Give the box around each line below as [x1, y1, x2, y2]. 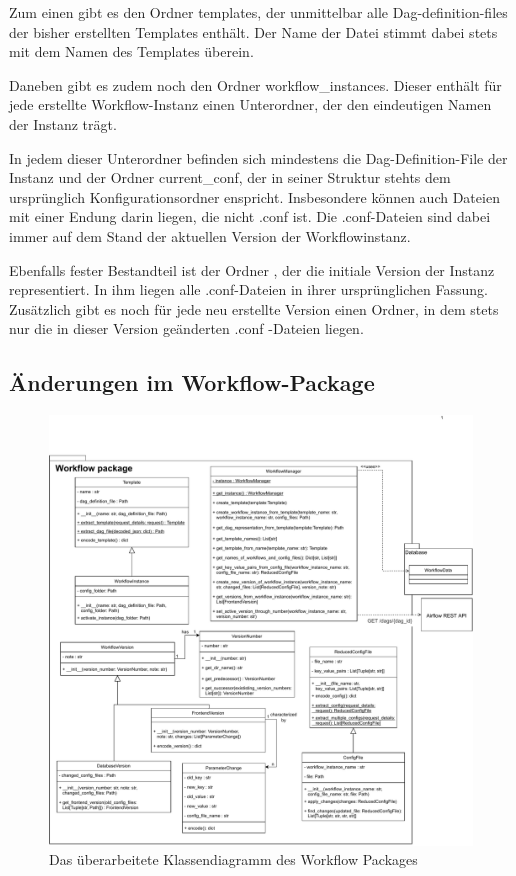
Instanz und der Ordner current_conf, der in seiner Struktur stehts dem [9, 167, 451, 188]
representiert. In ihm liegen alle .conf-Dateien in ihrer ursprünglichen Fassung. [9, 279, 488, 300]
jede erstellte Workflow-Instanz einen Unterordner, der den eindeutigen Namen [9, 94, 492, 115]
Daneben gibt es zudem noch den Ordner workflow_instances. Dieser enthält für [9, 74, 502, 95]
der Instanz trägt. [9, 113, 117, 134]
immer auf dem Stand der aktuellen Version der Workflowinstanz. [9, 225, 411, 246]
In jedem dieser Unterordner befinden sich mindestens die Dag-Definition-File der [9, 147, 508, 168]
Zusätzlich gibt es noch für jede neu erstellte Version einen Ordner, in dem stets [9, 298, 499, 319]
